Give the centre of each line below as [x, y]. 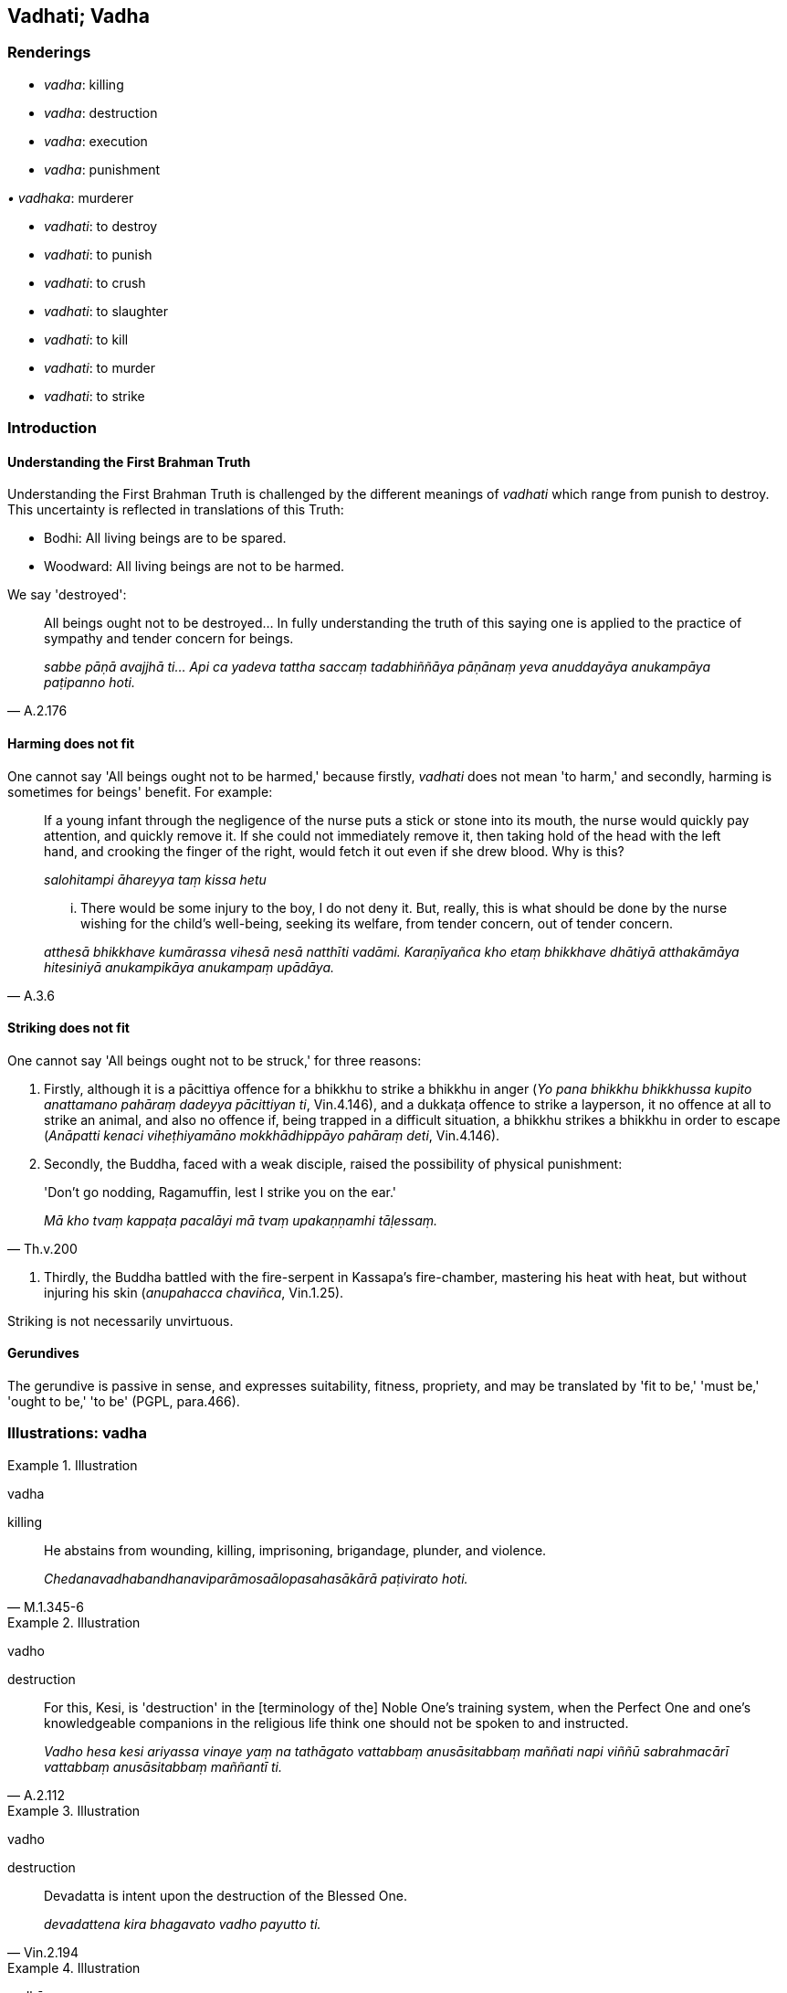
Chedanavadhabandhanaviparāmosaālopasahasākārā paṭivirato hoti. [256, 1578]
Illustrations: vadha [78, 1433]
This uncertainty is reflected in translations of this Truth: [176, 510]
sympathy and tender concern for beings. [169, 639]
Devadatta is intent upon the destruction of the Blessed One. [226, 1895]
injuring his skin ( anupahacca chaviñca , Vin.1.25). [194, 1292]
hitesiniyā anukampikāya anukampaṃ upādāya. [189, 967]
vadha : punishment [102, 169]
